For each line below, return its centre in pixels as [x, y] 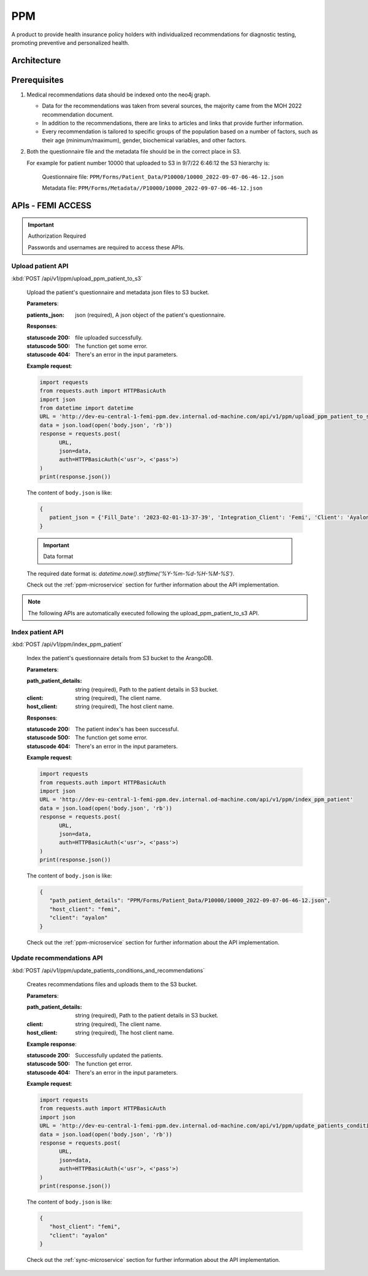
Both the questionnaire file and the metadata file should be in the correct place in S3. [134, 152]
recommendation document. [78, 114]
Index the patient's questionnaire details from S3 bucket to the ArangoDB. [120, 658]
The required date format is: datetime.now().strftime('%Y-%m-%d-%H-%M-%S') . [130, 574]
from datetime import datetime [87, 408]
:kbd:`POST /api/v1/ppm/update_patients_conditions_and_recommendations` [108, 970]
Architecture [36, 60]
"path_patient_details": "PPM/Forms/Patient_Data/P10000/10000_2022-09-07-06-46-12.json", [190, 901]
